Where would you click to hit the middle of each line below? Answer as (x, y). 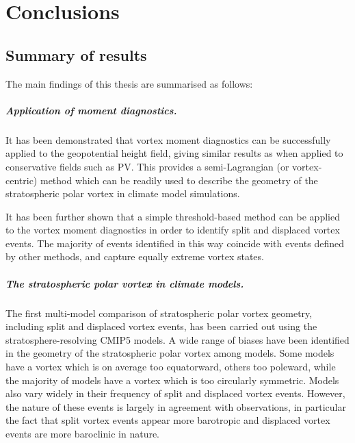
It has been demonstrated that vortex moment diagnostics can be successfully (168, 139)
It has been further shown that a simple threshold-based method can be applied (173, 216)
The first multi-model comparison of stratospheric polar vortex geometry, (159, 313)
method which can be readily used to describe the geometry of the (179, 180)
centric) (22, 180)
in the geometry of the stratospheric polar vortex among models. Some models (170, 353)
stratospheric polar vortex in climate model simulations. (123, 193)
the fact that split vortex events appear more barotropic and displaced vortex (168, 420)
